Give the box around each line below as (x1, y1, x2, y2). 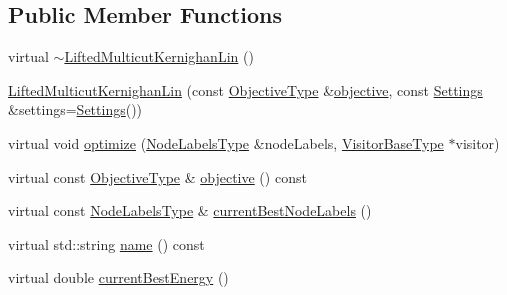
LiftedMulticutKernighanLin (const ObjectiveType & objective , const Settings (8, 79, 483, 100)
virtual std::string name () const (8, 233, 205, 254)
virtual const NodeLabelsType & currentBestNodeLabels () (8, 200, 372, 221)
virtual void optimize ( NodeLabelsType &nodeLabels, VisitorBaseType (8, 132, 444, 153)
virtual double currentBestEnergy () (8, 267, 229, 288)
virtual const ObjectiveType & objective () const (8, 166, 307, 187)
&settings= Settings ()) (8, 99, 143, 120)
